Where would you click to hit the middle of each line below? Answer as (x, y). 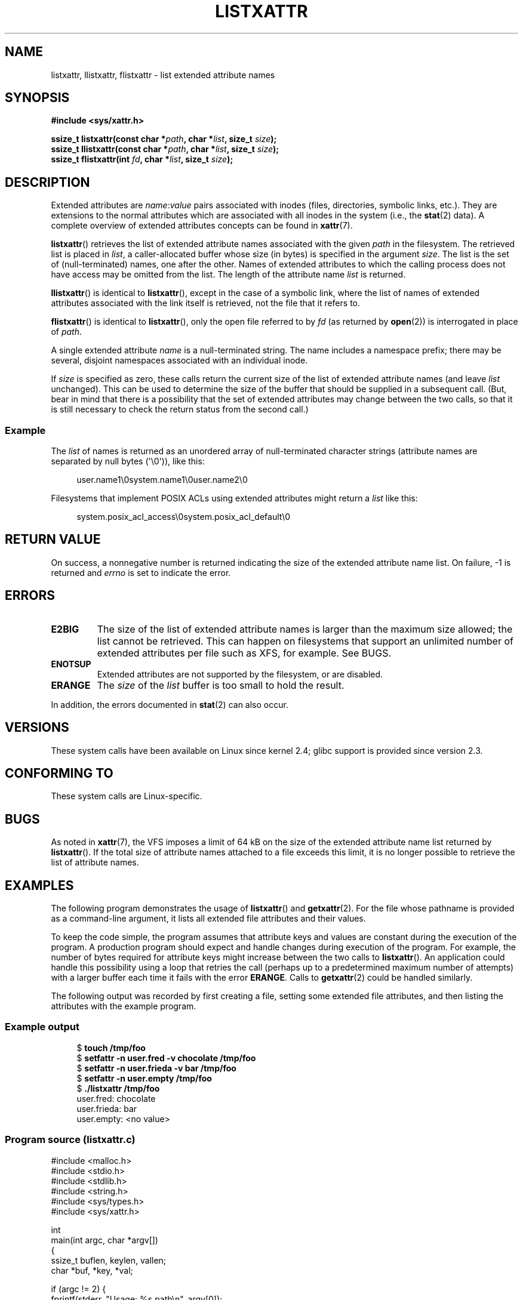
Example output (42, 1027)
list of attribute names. (95, 862)
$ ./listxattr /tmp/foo (118, 1088)
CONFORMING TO (59, 773)
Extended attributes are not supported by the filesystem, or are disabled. (240, 674)
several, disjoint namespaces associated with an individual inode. (179, 361)
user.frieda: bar (107, 1108)
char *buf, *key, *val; (92, 1270)
